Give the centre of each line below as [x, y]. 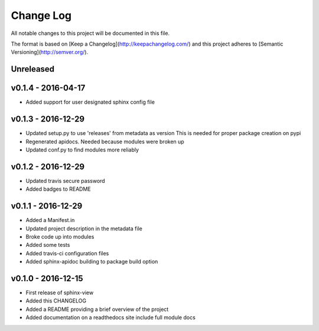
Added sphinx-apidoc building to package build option [92, 262]
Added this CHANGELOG [56, 301]
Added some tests [48, 245]
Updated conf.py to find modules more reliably [82, 150]
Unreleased [33, 69]
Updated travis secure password [66, 181]
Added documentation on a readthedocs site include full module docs [111, 317]
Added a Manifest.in [50, 220]
